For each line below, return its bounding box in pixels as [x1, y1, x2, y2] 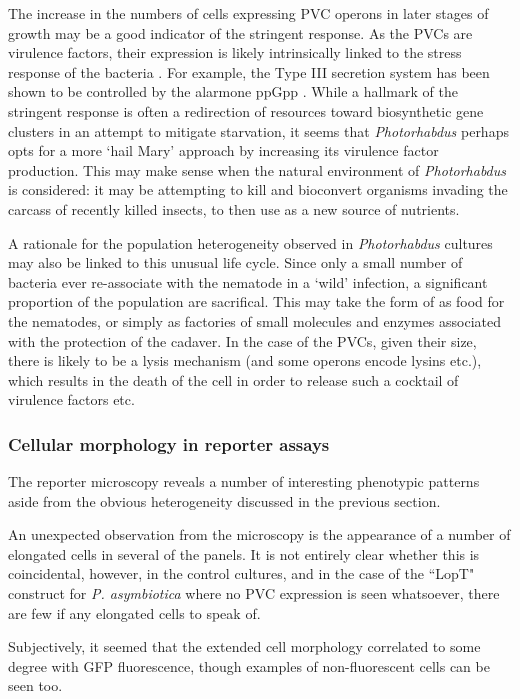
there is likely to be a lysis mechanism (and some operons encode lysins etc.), [8, 350, 482, 371]
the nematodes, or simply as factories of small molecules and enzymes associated [8, 310, 502, 331]
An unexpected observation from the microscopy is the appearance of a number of [8, 524, 511, 545]
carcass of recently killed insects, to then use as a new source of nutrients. [8, 198, 460, 219]
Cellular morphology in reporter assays [8, 431, 330, 456]
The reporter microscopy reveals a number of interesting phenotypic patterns [8, 471, 480, 492]
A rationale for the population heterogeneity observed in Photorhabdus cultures [8, 232, 493, 253]
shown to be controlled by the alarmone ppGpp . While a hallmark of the [8, 81, 458, 102]
